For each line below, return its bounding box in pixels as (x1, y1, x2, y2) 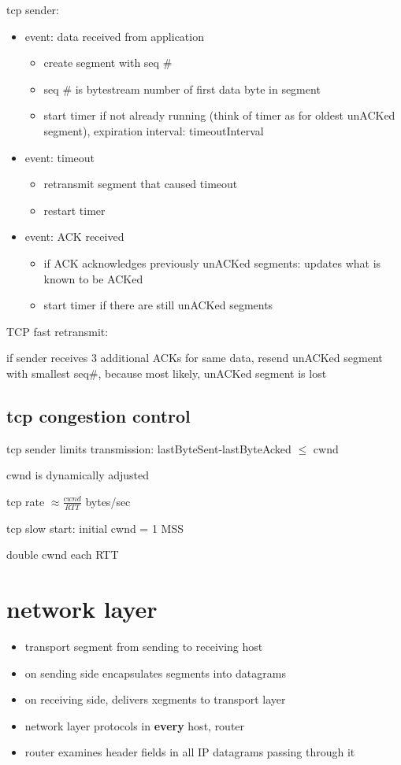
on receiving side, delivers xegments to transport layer (24, 691, 286, 708)
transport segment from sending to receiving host (24, 638, 263, 655)
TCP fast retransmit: (6, 323, 109, 339)
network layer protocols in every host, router (24, 717, 245, 734)
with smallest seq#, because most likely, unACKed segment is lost (6, 364, 327, 381)
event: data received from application (24, 28, 204, 44)
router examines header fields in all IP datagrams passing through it (24, 744, 355, 760)
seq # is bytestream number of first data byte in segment (43, 80, 321, 97)
